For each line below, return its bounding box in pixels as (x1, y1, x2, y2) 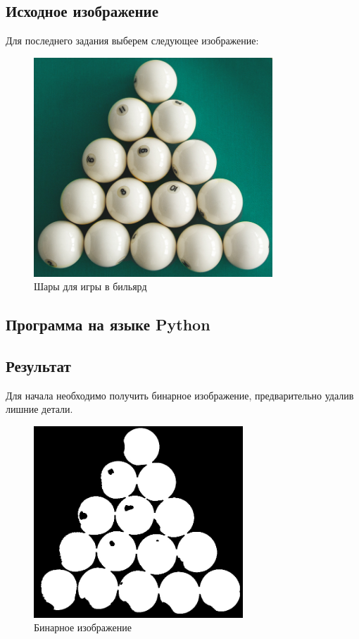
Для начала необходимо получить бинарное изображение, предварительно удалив (6, 387, 354, 402)
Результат (6, 354, 71, 376)
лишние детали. (6, 402, 73, 416)
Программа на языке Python (6, 314, 210, 335)
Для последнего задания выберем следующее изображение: (6, 33, 259, 48)
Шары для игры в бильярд (34, 279, 147, 294)
